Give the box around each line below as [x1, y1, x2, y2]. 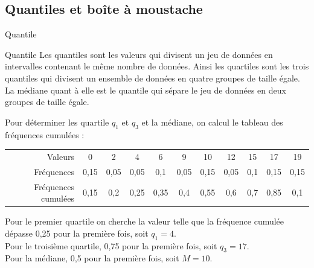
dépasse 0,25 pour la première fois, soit [5, 226, 149, 239]
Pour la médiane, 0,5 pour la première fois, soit [5, 252, 179, 264]
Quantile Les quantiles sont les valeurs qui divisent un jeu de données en [5, 48, 273, 60]
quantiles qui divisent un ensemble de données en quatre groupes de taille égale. [5, 71, 300, 84]
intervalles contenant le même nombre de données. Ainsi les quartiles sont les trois [5, 60, 309, 72]
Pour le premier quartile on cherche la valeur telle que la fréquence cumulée [5, 215, 284, 228]
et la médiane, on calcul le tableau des [141, 115, 283, 128]
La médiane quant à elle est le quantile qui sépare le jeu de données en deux [5, 83, 286, 96]
